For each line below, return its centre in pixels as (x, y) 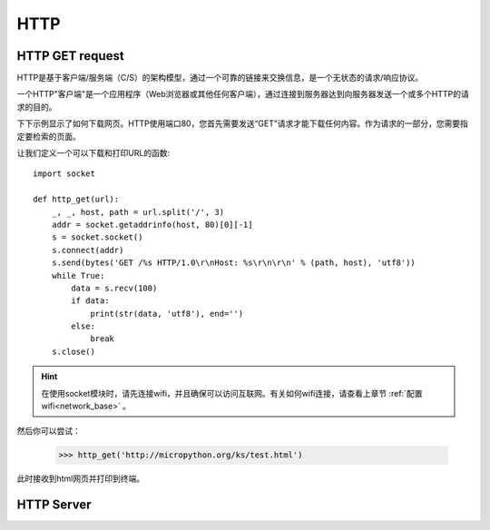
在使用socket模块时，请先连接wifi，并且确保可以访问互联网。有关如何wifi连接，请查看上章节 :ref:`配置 (232, 393)
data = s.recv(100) (114, 288)
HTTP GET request (70, 56)
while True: (78, 275)
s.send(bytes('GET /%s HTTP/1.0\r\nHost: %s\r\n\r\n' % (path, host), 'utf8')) (234, 263)
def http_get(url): (76, 199)
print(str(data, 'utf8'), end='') (167, 314)
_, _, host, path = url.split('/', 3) (138, 212)
